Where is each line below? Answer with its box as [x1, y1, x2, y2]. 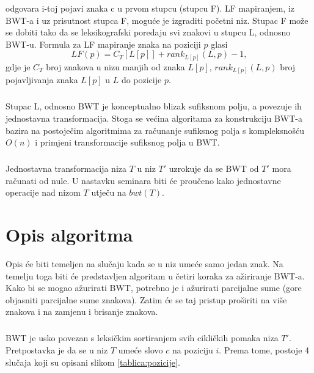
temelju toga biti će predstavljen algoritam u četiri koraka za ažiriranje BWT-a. [5, 269, 305, 282]
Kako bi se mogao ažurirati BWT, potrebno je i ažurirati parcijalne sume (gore [5, 281, 302, 294]
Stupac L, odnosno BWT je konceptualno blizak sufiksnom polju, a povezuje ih [5, 100, 302, 113]
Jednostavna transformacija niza [5, 162, 127, 175]
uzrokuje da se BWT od [169, 162, 259, 175]
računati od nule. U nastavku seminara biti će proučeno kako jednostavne [5, 174, 281, 186]
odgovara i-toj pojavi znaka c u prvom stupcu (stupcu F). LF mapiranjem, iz [5, 2, 295, 14]
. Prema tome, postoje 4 [219, 343, 310, 356]
